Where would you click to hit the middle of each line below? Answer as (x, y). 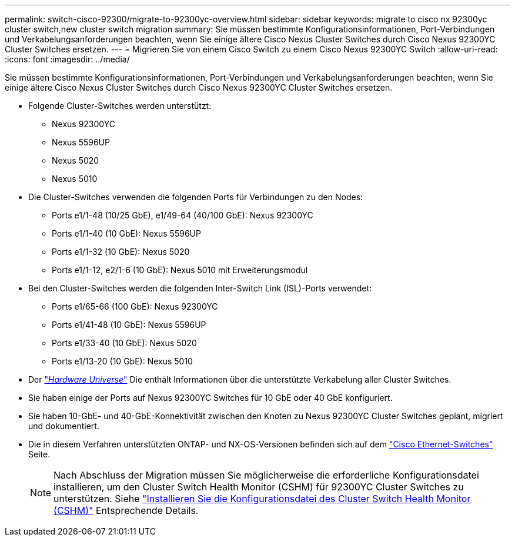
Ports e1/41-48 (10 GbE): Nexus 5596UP (129, 325)
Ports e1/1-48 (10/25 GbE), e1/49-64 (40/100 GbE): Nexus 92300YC (183, 215)
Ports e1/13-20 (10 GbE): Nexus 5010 (122, 361)
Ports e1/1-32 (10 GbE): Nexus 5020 (121, 252)
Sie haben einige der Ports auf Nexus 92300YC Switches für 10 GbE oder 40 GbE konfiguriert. (210, 398)
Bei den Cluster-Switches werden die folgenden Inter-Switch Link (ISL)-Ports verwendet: (200, 288)
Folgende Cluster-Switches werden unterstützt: (120, 106)
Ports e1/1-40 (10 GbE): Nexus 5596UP (126, 233)
